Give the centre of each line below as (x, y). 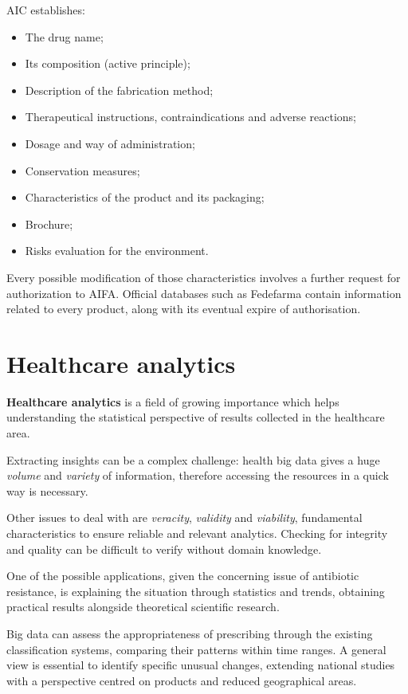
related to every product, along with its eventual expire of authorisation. (184, 309)
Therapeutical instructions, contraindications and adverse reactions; (190, 117)
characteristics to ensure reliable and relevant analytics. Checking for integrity (197, 533)
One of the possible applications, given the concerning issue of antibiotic (183, 576)
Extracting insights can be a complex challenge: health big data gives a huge (193, 459)
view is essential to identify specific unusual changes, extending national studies (201, 665)
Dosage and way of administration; (110, 143)
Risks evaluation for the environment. (117, 251)
